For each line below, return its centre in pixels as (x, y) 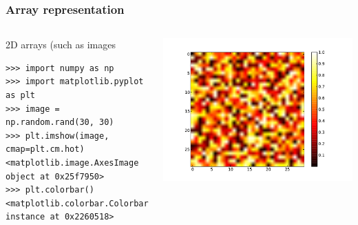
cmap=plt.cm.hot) (45, 149)
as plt (20, 95)
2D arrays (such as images (61, 45)
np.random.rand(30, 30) (60, 123)
